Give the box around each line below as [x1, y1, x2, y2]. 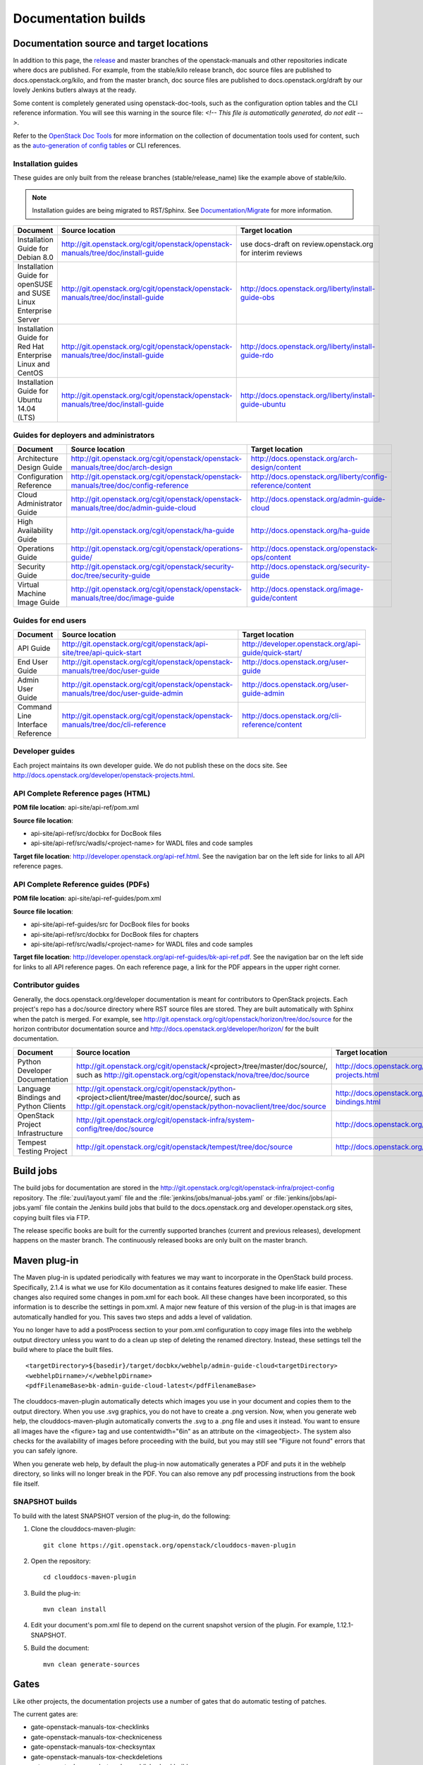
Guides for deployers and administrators [13, 430, 155, 440]
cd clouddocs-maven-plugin [43, 1573, 137, 1581]
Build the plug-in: [30, 1588, 81, 1597]
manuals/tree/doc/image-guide [70, 593, 175, 603]
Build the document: [30, 1644, 90, 1652]
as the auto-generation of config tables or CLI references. [13, 141, 181, 150]
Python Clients [17, 1101, 66, 1111]
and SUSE [17, 288, 51, 298]
